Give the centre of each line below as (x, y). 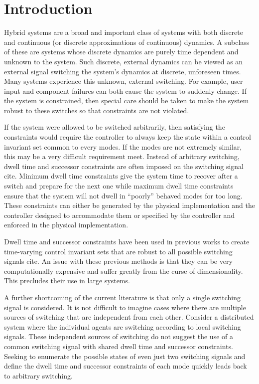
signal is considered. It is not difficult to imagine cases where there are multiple (125, 307)
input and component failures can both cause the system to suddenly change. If (125, 91)
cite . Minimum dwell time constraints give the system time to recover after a (121, 176)
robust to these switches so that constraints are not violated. (97, 110)
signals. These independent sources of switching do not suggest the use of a (119, 336)
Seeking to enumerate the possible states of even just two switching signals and (125, 356)
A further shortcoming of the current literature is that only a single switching (123, 297)
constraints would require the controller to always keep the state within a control (128, 137)
